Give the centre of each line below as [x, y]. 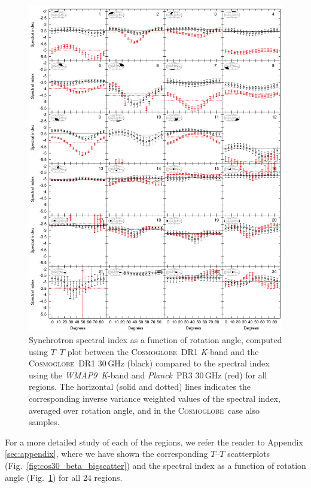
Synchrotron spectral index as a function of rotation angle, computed [155, 340]
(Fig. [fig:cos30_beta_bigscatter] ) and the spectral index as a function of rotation [155, 465]
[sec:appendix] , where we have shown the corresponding [106, 454]
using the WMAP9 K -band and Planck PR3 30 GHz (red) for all [148, 375]
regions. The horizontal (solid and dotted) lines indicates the [140, 387]
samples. [44, 422]
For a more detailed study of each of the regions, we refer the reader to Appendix [154, 442]
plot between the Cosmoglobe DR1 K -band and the [163, 351]
